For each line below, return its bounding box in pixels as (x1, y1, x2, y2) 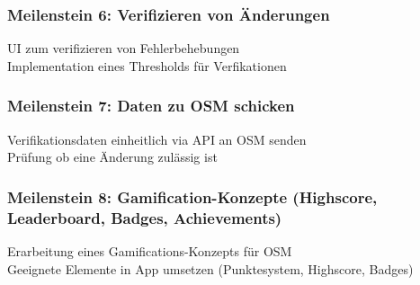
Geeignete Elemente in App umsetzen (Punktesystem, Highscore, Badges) (7, 259, 414, 278)
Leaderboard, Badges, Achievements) (7, 206, 282, 228)
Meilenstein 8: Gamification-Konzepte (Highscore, (7, 185, 378, 208)
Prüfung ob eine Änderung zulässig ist (7, 147, 218, 166)
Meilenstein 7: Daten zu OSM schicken (7, 94, 295, 117)
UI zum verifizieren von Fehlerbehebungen (7, 39, 240, 58)
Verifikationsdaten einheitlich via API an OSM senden (7, 129, 307, 148)
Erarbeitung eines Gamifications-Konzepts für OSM (7, 241, 292, 260)
